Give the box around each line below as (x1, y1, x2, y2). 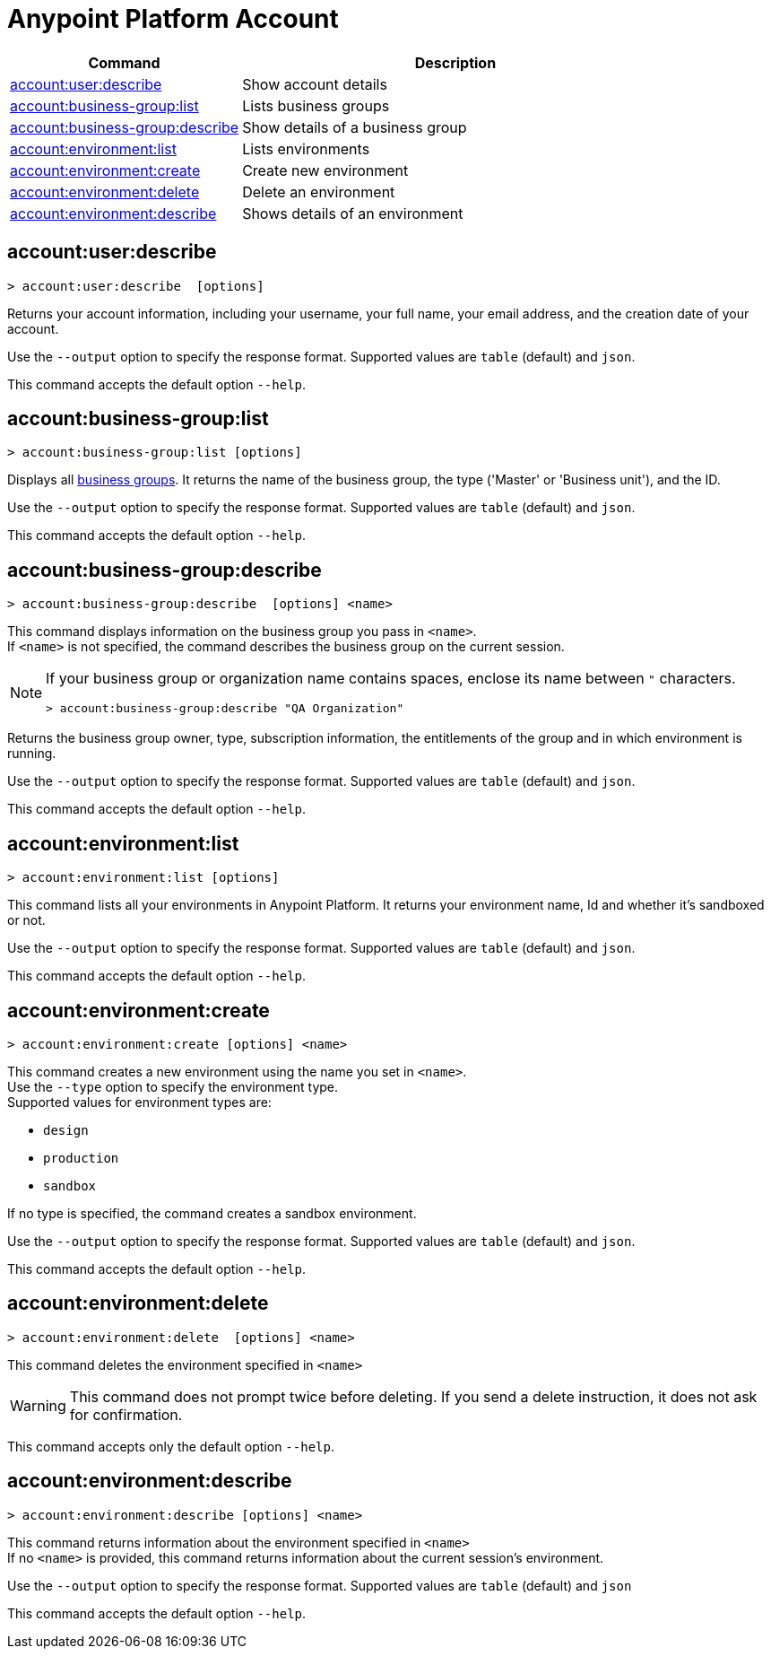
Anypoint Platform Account (7, 4, 339, 34)
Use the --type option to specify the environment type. (7, 1078, 339, 1094)
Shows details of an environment (242, 204, 463, 222)
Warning (10, 1396, 66, 1415)
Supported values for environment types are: (7, 1094, 272, 1110)
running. (7, 745, 56, 762)
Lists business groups (242, 96, 390, 115)
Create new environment (242, 161, 409, 179)
